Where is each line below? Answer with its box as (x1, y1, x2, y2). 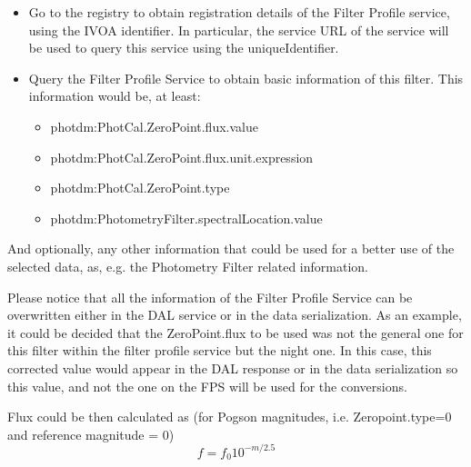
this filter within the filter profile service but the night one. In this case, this (7, 341, 432, 360)
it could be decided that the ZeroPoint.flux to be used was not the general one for (7, 323, 464, 342)
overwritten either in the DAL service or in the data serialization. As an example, (7, 305, 462, 324)
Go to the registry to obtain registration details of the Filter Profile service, (28, 3, 450, 21)
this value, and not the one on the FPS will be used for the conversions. (7, 376, 407, 395)
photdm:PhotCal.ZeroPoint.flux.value (50, 116, 258, 135)
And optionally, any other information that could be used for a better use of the (7, 239, 455, 258)
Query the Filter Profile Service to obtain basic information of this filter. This (28, 68, 464, 87)
